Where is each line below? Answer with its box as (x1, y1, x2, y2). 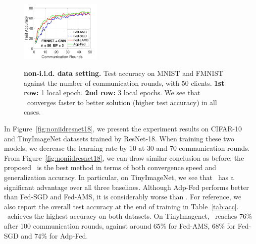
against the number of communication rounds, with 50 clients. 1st (24, 77, 225, 88)
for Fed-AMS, (168, 220, 210, 231)
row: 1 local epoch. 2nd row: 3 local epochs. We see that (24, 87, 201, 98)
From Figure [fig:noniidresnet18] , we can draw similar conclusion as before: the (4, 152, 244, 163)
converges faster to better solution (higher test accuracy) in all (27, 97, 217, 107)
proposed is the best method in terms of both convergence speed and (4, 162, 216, 173)
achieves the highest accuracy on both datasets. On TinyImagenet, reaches (7, 211, 237, 221)
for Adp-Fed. (49, 230, 88, 241)
